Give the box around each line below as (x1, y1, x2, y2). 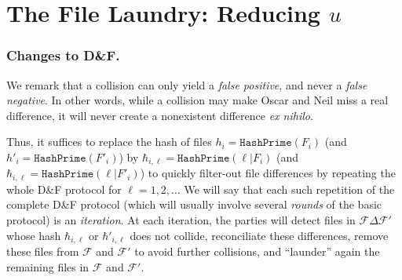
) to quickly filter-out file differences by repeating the (140, 165, 396, 181)
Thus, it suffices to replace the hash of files (6, 133, 212, 150)
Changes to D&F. (6, 45, 120, 65)
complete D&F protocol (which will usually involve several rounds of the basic (6, 196, 382, 213)
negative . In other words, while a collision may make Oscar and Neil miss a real (6, 92, 389, 108)
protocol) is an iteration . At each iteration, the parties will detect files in (6, 212, 356, 228)
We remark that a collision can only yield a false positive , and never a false (6, 76, 367, 93)
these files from (6, 243, 79, 260)
